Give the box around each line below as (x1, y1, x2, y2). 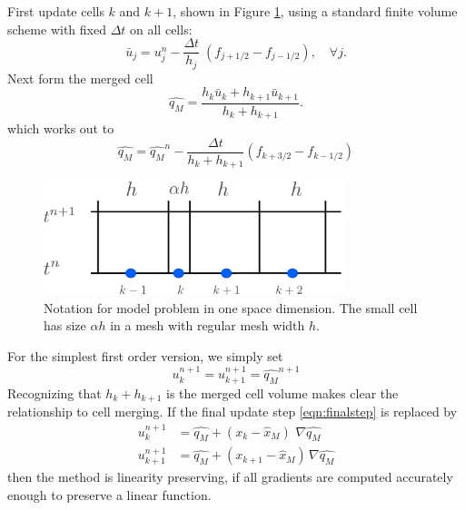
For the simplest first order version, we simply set (7, 346, 283, 365)
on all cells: (130, 19, 193, 38)
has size (44, 316, 86, 335)
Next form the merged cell (7, 68, 153, 87)
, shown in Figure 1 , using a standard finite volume (173, 2, 458, 20)
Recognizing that (7, 383, 102, 402)
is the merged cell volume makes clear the (166, 383, 399, 402)
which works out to (7, 119, 114, 138)
